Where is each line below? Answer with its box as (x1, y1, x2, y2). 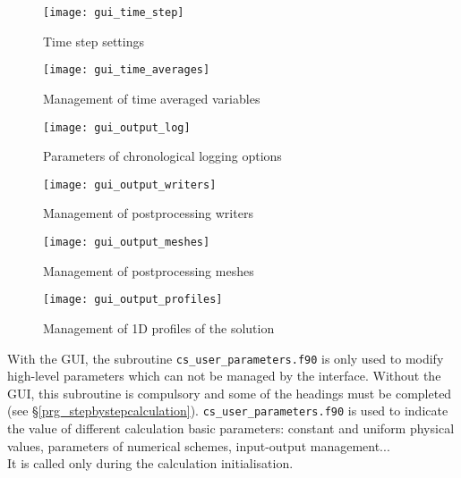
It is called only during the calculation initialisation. (7, 454, 294, 473)
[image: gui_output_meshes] (43, 236, 210, 248)
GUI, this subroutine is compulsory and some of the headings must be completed (7, 383, 452, 402)
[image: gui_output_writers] (43, 178, 217, 191)
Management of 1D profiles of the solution (43, 318, 275, 337)
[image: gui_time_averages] (43, 63, 210, 77)
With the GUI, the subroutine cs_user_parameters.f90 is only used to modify (7, 348, 444, 367)
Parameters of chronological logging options (43, 147, 282, 165)
